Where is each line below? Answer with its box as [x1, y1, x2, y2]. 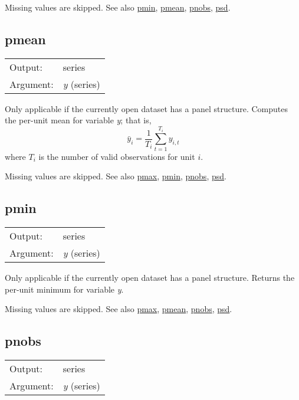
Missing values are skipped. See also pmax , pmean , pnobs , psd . [5, 303, 232, 315]
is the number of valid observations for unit [38, 150, 195, 162]
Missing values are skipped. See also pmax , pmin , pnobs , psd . [5, 170, 226, 182]
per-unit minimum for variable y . [5, 283, 124, 295]
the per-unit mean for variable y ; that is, [5, 114, 152, 126]
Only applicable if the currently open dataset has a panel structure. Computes [5, 102, 288, 114]
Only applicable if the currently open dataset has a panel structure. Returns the [5, 271, 295, 284]
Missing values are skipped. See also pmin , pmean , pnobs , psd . [5, 1, 231, 13]
